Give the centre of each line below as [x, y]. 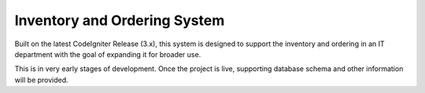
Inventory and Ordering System [120, 20]
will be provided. [41, 80]
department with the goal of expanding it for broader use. [108, 54]
